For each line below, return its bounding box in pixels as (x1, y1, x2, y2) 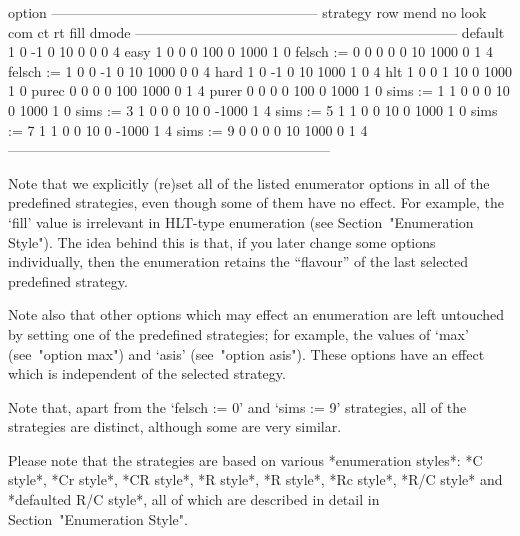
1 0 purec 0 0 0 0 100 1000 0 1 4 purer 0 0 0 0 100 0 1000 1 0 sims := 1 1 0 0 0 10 (8, 80, 510, 101)
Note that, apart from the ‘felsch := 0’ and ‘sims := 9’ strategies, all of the (8, 396, 467, 417)
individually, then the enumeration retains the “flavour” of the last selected (8, 251, 469, 272)
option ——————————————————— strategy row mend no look (8, 2, 487, 22)
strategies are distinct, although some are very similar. (8, 416, 342, 437)
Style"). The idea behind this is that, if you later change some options (8, 231, 436, 252)
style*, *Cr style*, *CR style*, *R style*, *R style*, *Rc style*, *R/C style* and (8, 469, 503, 490)
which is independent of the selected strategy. (8, 363, 286, 384)
